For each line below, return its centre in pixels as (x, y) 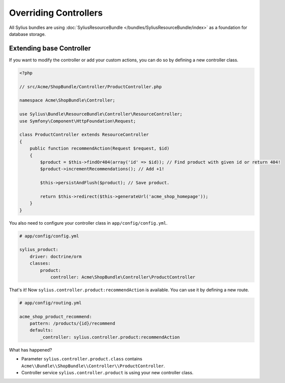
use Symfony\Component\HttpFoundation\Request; (78, 121)
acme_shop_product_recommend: (56, 317)
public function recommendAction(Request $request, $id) (100, 149)
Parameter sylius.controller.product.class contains (82, 359)
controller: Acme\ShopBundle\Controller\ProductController (123, 277)
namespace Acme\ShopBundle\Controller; (67, 100)
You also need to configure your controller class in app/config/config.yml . (88, 223)
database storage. (27, 34)
